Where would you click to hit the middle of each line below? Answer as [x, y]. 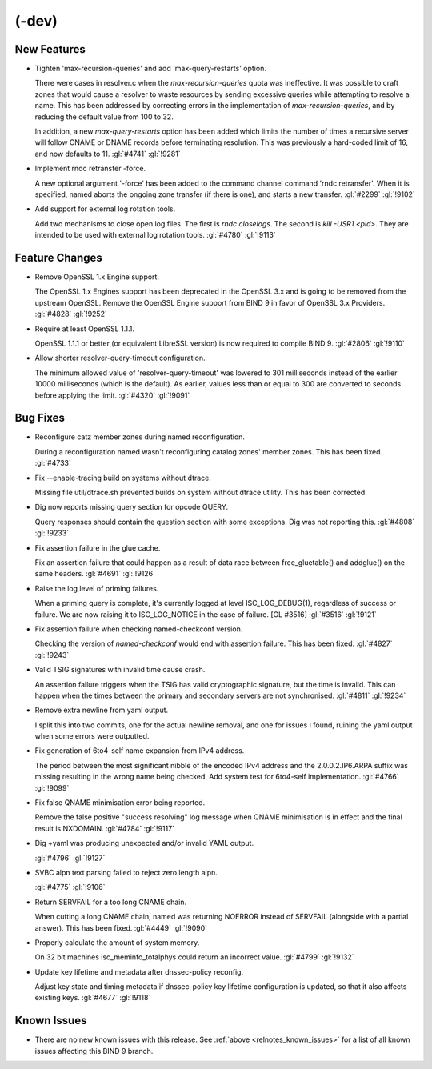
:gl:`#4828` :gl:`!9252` [71, 314]
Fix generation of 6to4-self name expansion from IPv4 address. [140, 751]
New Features [50, 49]
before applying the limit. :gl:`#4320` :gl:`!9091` [112, 395]
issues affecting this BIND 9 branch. [94, 1051]
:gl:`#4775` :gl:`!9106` [70, 887]
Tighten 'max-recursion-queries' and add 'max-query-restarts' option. [151, 69]
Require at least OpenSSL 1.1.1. [85, 329]
